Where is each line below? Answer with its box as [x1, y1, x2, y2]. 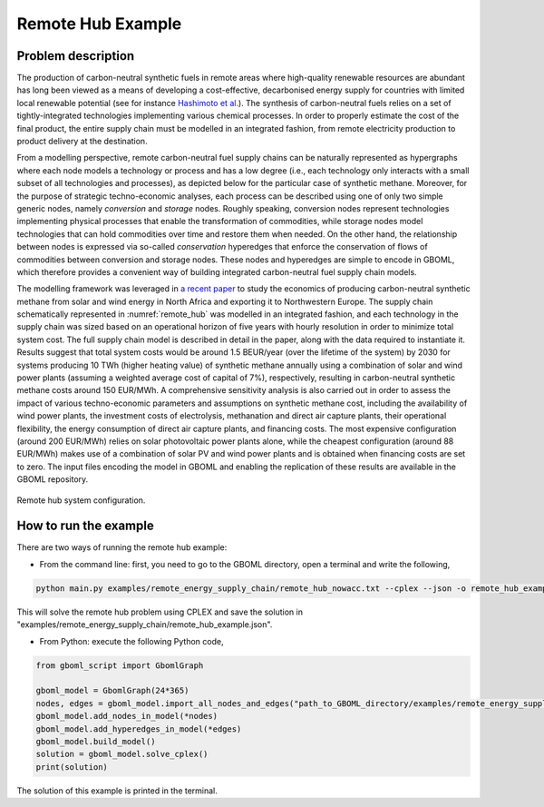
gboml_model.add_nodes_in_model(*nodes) [35, 711, 218, 722]
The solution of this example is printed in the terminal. [16, 785, 218, 796]
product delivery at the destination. [16, 136, 149, 147]
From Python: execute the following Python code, [39, 635, 224, 646]
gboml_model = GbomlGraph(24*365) [35, 685, 189, 696]
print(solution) [35, 762, 109, 772]
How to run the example [16, 518, 154, 534]
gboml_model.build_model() [35, 736, 156, 746]
